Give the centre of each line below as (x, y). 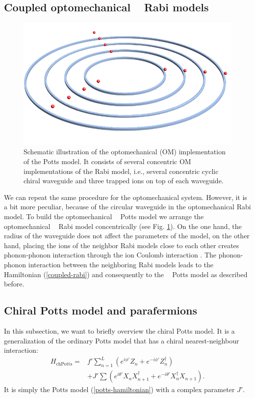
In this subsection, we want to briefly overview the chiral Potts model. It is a (119, 330)
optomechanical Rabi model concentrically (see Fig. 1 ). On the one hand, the (123, 226)
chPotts (64, 364)
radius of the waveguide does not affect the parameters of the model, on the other (127, 236)
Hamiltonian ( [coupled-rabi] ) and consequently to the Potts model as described (126, 274)
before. (14, 284)
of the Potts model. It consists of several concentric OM (107, 161)
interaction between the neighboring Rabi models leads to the (121, 264)
